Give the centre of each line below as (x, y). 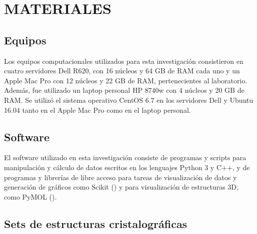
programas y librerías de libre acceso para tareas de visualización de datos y (120, 177)
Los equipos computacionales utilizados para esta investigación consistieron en (124, 61)
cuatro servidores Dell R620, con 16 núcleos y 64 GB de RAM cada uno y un (122, 71)
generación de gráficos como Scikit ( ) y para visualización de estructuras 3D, (121, 187)
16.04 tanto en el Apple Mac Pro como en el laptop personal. (97, 110)
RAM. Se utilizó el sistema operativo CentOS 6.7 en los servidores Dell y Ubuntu (129, 100)
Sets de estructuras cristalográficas (96, 223)
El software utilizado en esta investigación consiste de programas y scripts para (125, 157)
